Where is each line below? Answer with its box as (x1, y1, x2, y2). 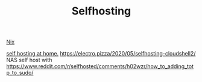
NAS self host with (6, 56, 52, 64)
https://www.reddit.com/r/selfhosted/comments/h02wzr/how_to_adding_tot (6, 63, 194, 70)
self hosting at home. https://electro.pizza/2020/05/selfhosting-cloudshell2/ (6, 50, 196, 57)
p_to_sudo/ (6, 69, 34, 77)
